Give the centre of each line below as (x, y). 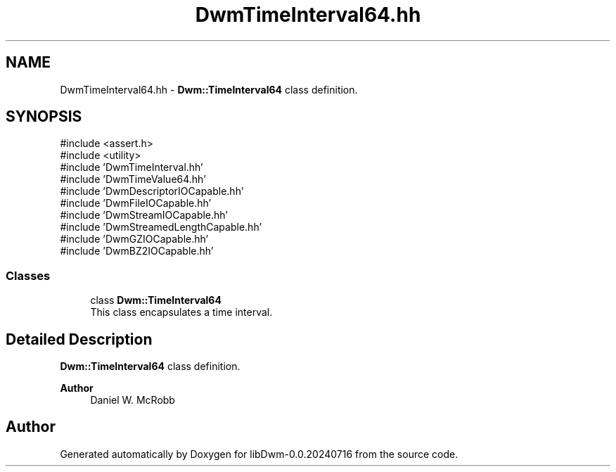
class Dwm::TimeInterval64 (156, 300)
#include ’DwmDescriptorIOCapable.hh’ (152, 191)
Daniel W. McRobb (133, 400)
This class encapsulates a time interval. (181, 312)
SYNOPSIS (44, 117)
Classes (28, 275)
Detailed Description (79, 339)
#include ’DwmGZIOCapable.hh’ (134, 239)
